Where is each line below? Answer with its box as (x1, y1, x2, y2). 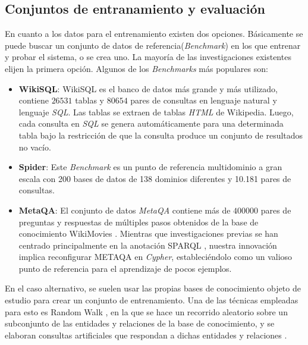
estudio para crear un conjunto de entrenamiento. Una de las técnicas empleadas (5, 294, 298, 306)
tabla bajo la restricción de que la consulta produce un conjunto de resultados (18, 128, 303, 141)
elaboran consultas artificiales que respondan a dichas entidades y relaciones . (5, 328, 287, 341)
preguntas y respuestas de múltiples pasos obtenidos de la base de (18, 215, 259, 228)
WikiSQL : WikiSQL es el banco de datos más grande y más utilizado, (18, 82, 278, 95)
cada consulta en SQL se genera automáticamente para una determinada (18, 117, 284, 130)
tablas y (75, 94, 104, 106)
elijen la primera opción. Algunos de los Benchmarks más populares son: (5, 62, 268, 74)
